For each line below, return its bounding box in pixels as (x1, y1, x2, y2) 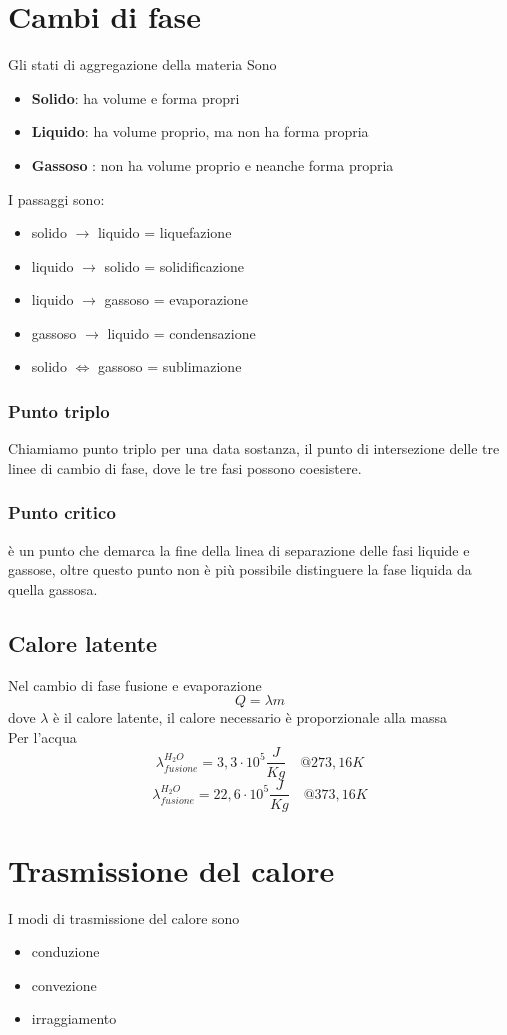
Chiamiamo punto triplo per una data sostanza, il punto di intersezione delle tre (8, 438, 500, 459)
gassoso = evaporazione (104, 289, 248, 310)
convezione (31, 974, 97, 995)
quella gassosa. (8, 578, 98, 599)
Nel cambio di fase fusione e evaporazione (8, 674, 262, 695)
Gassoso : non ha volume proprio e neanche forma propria (31, 154, 394, 175)
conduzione (31, 941, 100, 962)
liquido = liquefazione (97, 222, 232, 243)
